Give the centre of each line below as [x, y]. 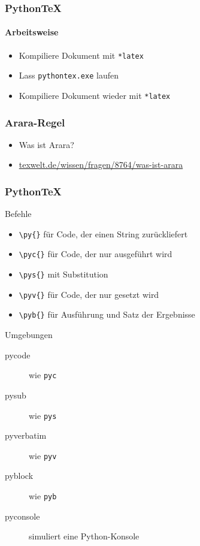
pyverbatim [26, 435]
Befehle [18, 214]
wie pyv [43, 455]
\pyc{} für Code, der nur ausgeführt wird [96, 254]
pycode [18, 355]
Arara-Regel [35, 122]
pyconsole [22, 516]
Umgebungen [29, 335]
